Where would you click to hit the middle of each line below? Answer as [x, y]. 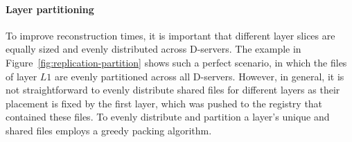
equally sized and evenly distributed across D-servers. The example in [153, 49]
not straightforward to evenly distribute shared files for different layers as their [173, 90]
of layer [21, 76]
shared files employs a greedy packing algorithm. [109, 130]
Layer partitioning [50, 9]
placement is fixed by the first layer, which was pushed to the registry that [164, 103]
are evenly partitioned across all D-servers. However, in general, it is [200, 76]
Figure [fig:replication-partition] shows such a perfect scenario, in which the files [176, 62]
